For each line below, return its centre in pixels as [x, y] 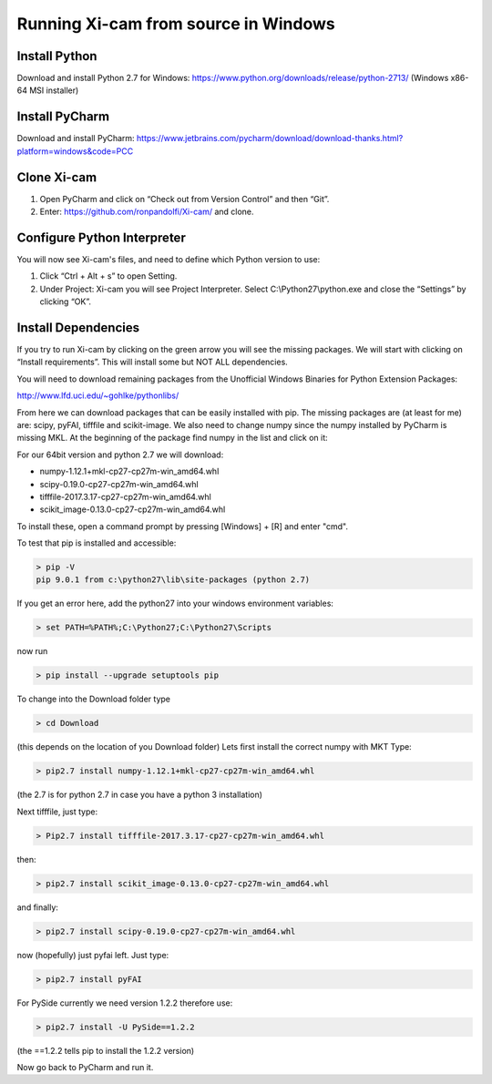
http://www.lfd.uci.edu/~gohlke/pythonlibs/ [98, 395]
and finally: [38, 907]
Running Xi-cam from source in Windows [176, 24]
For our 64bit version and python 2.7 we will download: [120, 455]
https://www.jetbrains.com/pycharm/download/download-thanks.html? [270, 138]
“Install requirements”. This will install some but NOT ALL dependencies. [153, 362]
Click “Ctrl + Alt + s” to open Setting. [108, 276]
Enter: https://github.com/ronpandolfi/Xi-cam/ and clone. [147, 212]
